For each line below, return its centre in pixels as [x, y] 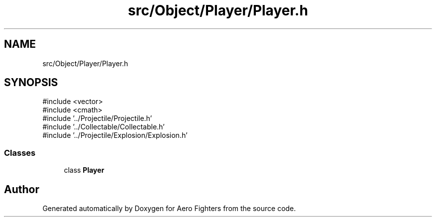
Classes [20, 153]
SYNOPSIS [31, 83]
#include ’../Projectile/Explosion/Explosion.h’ [115, 135]
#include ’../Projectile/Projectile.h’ [97, 118]
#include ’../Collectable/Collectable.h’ [104, 127]
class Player [84, 170]
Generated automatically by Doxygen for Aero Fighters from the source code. [169, 209]
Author [22, 189]
